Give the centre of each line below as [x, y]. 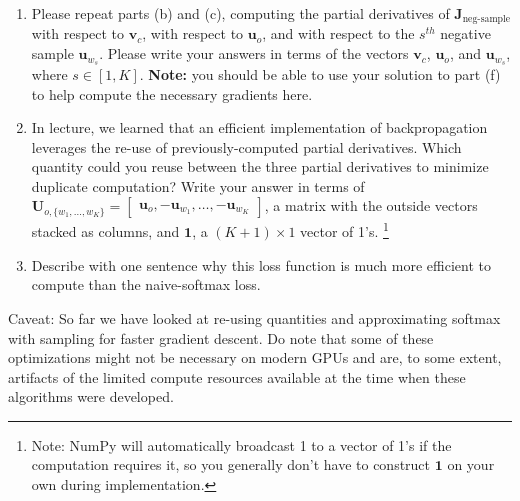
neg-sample [486, 19]
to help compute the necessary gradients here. [172, 93]
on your [471, 464]
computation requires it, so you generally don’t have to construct [231, 464]
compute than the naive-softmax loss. [146, 284]
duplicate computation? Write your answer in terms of [198, 185]
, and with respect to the [338, 33]
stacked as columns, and [105, 231]
